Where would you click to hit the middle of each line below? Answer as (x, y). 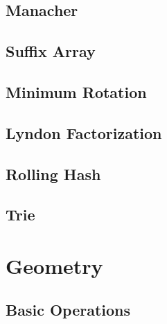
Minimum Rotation (76, 91)
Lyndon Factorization (84, 132)
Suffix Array (51, 51)
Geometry (54, 265)
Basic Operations (68, 310)
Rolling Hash (53, 173)
